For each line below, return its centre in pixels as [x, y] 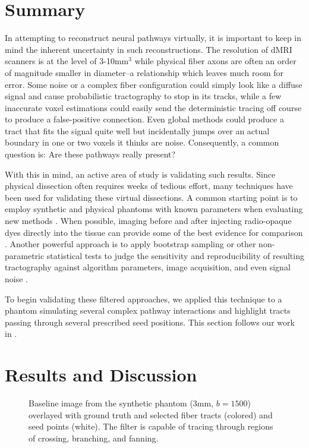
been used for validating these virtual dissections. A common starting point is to [151, 197]
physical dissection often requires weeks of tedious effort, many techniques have [149, 186]
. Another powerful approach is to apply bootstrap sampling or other [130, 244]
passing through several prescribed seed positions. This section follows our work [150, 322]
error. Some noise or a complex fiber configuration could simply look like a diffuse [154, 84]
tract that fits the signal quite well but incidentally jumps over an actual [137, 130]
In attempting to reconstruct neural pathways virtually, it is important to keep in [153, 38]
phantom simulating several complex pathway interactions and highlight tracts [148, 310]
